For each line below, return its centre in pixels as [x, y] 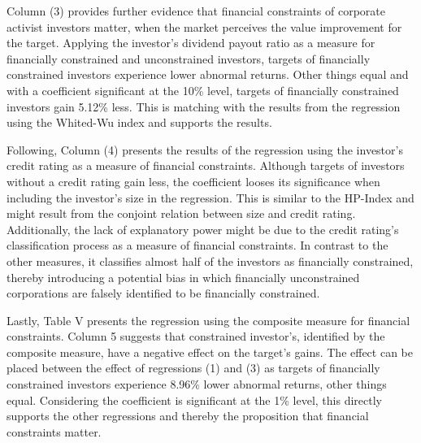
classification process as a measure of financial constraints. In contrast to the [197, 245]
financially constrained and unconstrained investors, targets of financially [189, 58]
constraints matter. [54, 431]
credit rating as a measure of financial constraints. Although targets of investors [206, 165]
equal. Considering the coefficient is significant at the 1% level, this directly [194, 400]
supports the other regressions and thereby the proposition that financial [188, 416]
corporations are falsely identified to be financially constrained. [163, 293]
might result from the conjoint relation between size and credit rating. [181, 213]
